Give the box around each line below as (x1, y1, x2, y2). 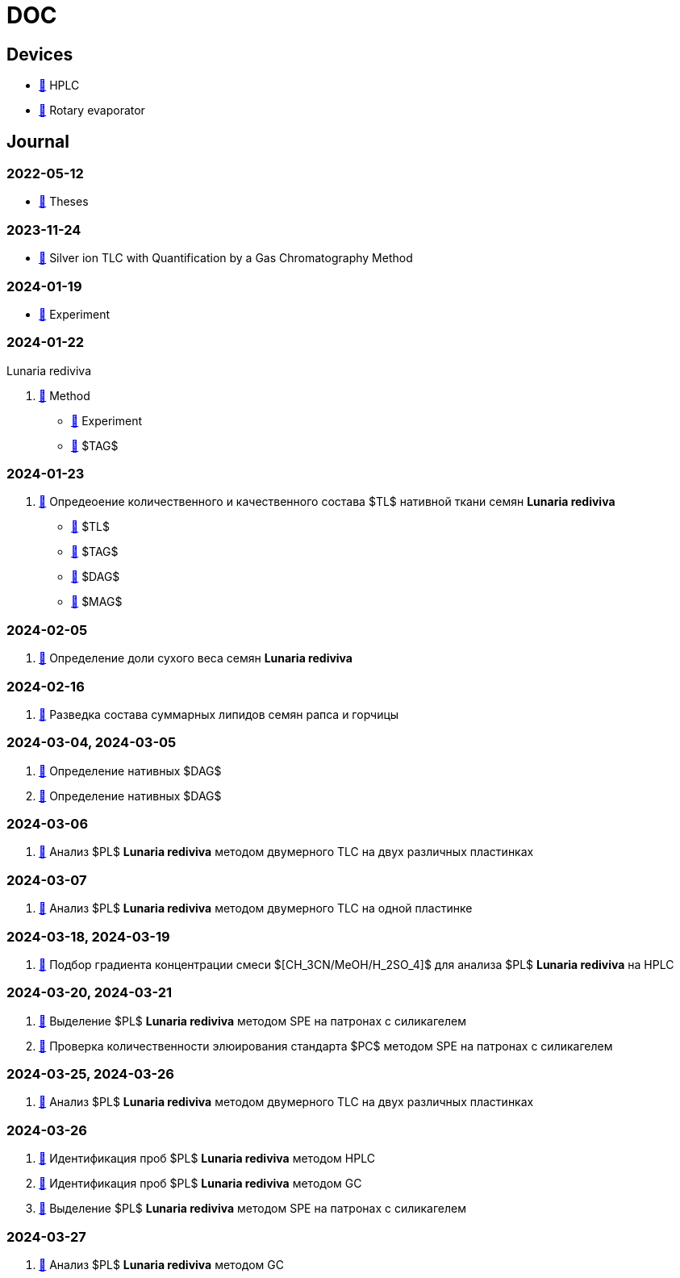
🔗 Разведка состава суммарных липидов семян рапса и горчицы (39, 707, 399, 721)
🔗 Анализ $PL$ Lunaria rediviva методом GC (39, 1257, 284, 1272)
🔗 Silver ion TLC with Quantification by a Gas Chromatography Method (39, 251, 413, 265)
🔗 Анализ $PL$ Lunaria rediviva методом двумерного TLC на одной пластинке (39, 901, 473, 916)
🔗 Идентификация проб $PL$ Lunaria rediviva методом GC (39, 1176, 362, 1191)
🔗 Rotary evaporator (39, 103, 145, 118)
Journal (6, 131, 69, 152)
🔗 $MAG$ (71, 595, 123, 609)
